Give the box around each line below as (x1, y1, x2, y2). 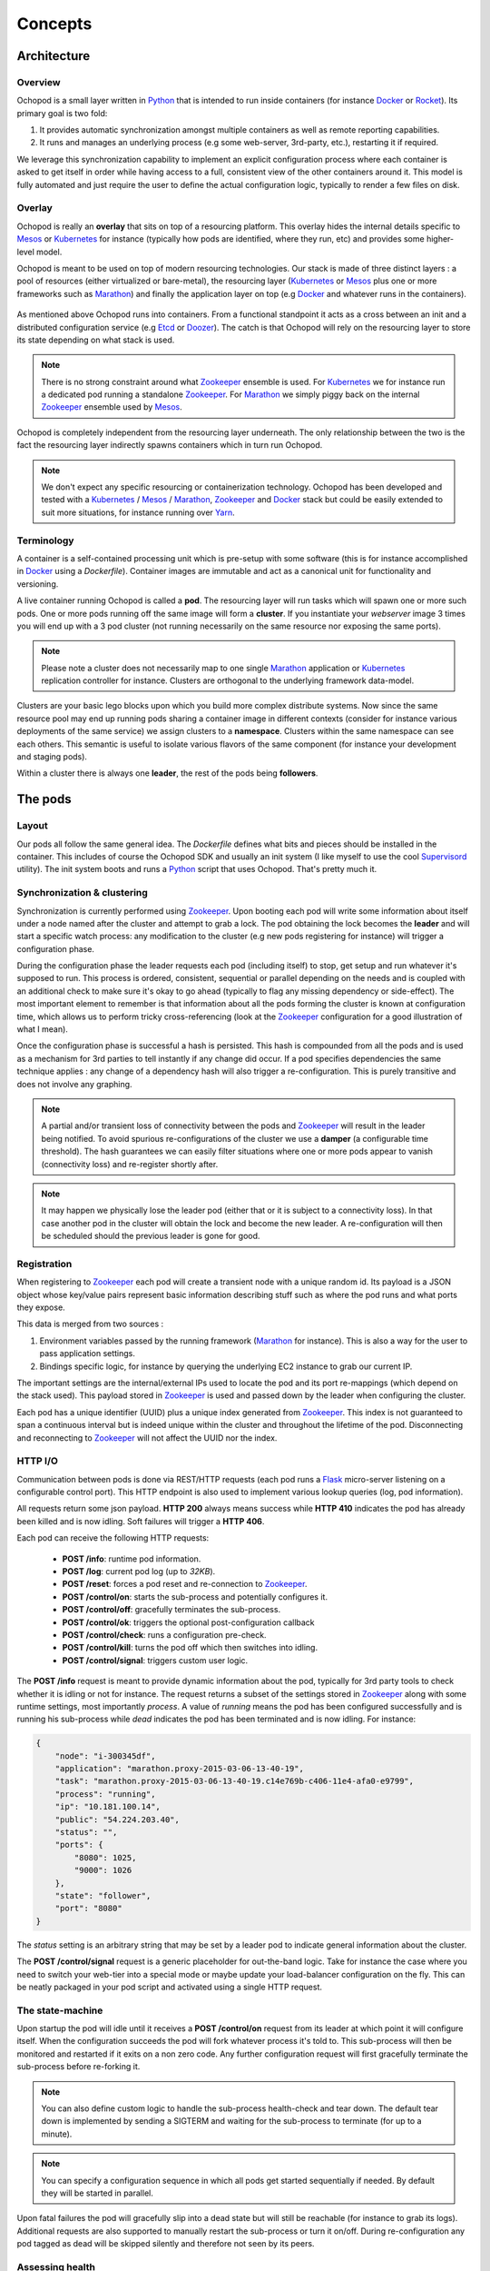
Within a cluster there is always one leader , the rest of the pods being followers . (16, 768, 318, 778)
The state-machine (16, 2004, 103, 2017)
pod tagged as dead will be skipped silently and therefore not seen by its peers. (16, 2238, 315, 2249)
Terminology (16, 534, 74, 547)
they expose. (16, 1302, 65, 1313)
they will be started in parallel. (41, 2187, 153, 2198)
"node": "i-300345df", (54, 1750, 156, 1761)
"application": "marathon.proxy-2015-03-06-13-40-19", (54, 1763, 304, 1774)
